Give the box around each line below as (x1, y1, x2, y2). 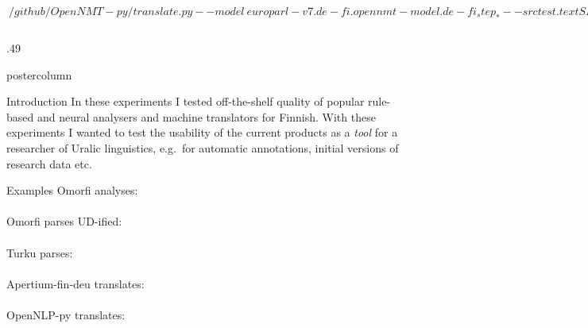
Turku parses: (6, 244, 73, 260)
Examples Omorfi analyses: (6, 182, 138, 199)
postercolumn (6, 66, 72, 83)
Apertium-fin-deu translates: (6, 275, 145, 291)
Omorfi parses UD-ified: (6, 213, 122, 230)
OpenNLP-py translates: (6, 306, 126, 322)
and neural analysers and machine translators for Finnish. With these (37, 108, 376, 125)
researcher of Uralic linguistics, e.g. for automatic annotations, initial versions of (6, 139, 399, 156)
